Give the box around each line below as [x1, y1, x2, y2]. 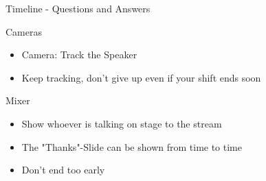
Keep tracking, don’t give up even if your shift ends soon [21, 70, 261, 84]
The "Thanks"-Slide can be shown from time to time [21, 139, 242, 154]
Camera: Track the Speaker [21, 47, 137, 62]
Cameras [5, 24, 42, 38]
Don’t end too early [21, 162, 105, 177]
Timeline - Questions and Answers [5, 1, 151, 15]
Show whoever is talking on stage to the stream [21, 116, 222, 130]
